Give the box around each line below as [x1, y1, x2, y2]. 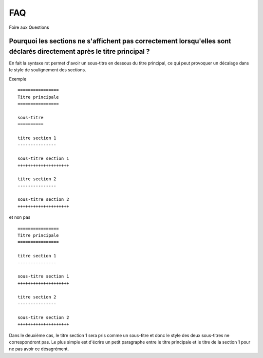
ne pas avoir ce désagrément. [9, 346, 69, 352]
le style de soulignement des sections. [9, 67, 86, 73]
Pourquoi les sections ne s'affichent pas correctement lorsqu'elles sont [9, 37, 231, 45]
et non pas [9, 214, 31, 220]
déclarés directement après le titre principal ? [9, 47, 150, 56]
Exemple [9, 76, 27, 82]
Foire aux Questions [9, 24, 49, 30]
